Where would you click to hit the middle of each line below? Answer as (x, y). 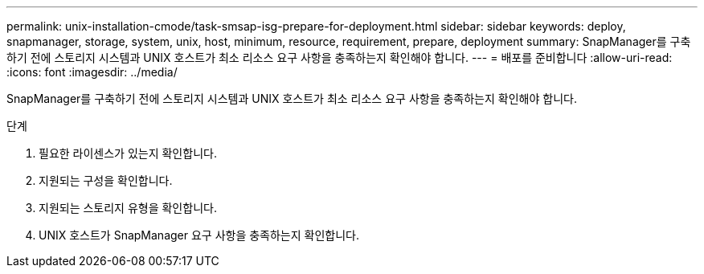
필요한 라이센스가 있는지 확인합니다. (128, 153)
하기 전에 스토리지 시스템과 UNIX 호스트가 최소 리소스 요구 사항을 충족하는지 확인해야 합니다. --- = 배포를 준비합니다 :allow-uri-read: (340, 57)
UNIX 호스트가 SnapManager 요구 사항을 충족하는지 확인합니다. (199, 235)
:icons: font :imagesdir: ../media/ (92, 72)
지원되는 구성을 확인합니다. (106, 180)
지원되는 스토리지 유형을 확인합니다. (128, 208)
